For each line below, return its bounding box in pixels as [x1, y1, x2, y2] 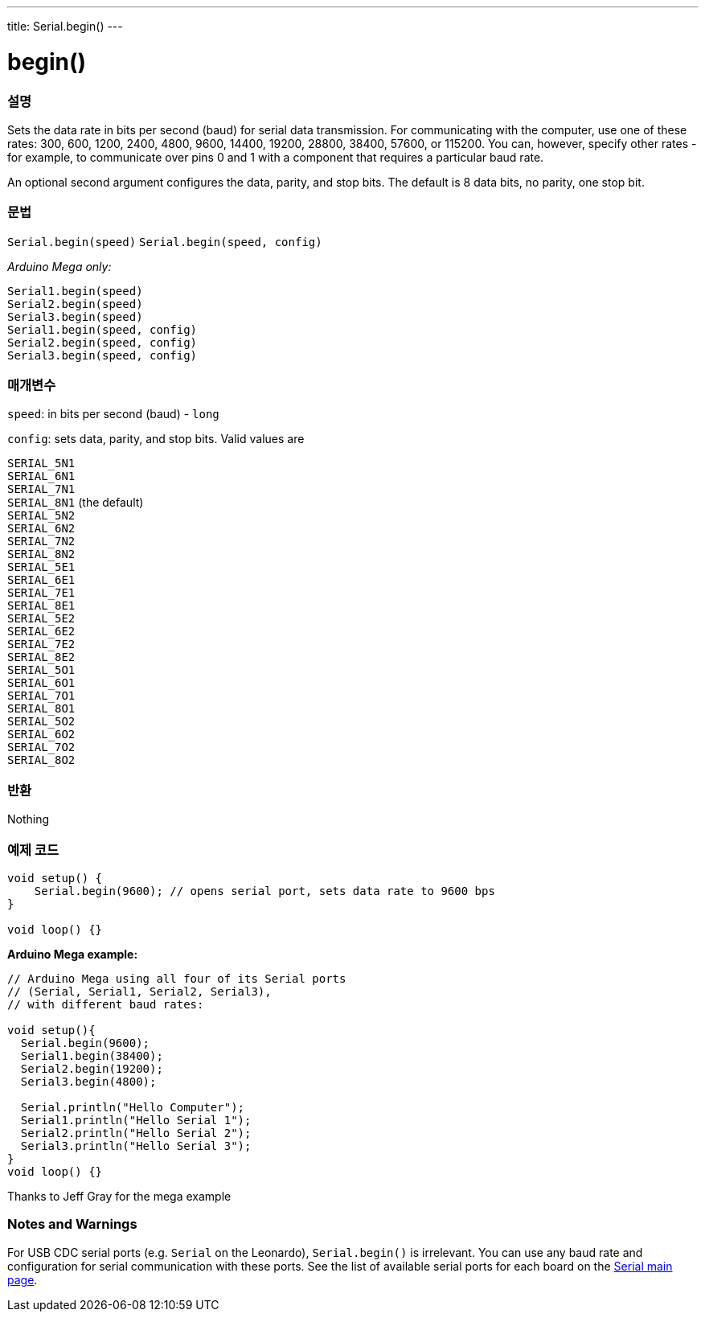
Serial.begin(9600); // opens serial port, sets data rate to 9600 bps [34, 884, 495, 897]
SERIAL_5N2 [7, 509, 76, 523]
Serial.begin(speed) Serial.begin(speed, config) [7, 235, 322, 248]
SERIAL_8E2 [7, 651, 76, 664]
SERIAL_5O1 [7, 663, 76, 677]
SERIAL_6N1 [7, 470, 76, 483]
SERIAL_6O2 [7, 728, 76, 741]
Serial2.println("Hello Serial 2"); [20, 1126, 252, 1139]
